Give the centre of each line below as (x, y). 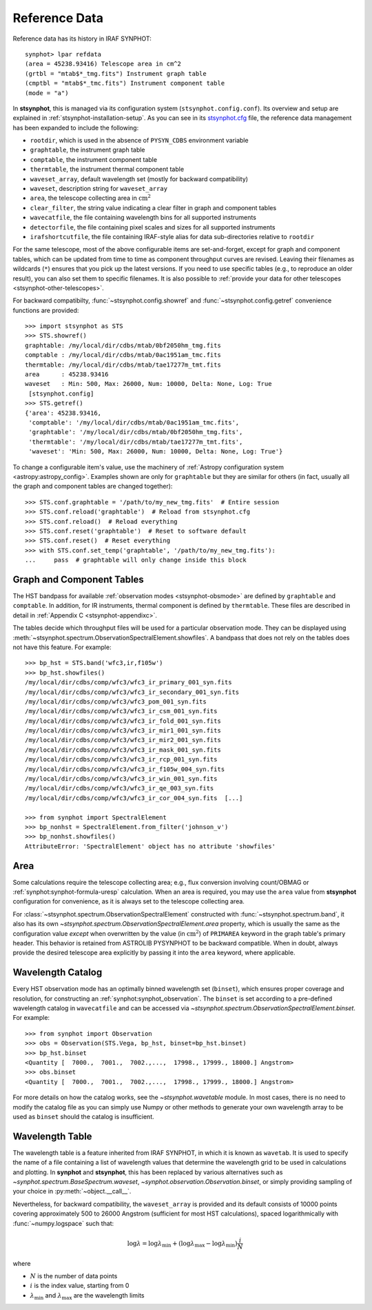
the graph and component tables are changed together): (93, 487)
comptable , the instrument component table (94, 159)
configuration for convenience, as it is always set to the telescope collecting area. (128, 901)
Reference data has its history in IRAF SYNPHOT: (82, 39)
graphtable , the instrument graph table (87, 150)
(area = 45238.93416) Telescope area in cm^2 (103, 64)
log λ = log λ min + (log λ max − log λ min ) (182, 1244)
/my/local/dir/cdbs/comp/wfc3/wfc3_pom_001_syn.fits (116, 702)
